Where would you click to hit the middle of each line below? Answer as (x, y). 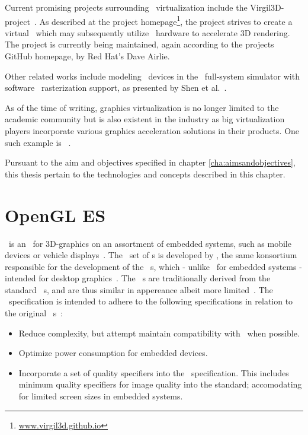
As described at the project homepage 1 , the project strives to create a (166, 20)
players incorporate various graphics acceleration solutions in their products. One (152, 131)
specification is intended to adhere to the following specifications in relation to (151, 301)
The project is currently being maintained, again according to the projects (139, 44)
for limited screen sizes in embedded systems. (101, 396)
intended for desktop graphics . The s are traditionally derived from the (138, 278)
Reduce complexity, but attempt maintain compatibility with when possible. (159, 333)
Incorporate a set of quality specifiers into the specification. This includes (154, 372)
